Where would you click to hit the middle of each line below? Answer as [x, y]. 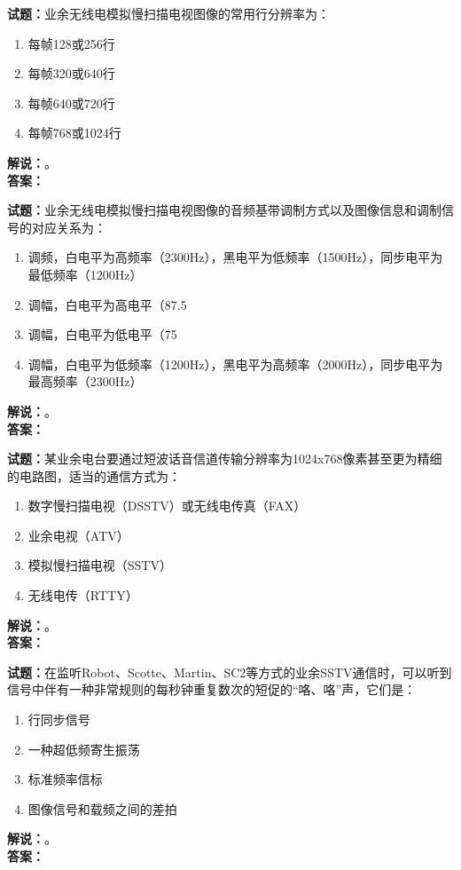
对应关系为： [69, 227]
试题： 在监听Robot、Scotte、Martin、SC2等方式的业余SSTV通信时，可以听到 [230, 672]
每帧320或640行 [71, 73]
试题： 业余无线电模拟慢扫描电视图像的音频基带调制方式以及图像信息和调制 [224, 210]
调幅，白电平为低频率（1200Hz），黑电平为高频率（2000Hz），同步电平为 [235, 364]
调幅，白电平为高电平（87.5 [107, 304]
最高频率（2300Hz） [85, 381]
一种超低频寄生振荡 [84, 749]
